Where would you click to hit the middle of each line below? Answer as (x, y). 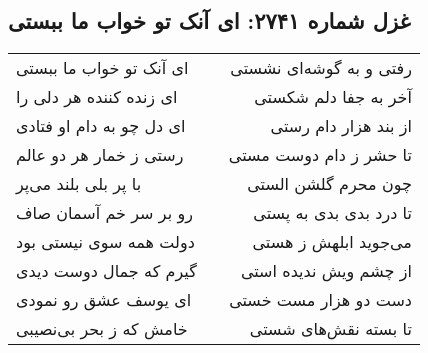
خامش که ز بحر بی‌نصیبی (102, 329)
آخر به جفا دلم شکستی (333, 97)
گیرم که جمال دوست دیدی (106, 271)
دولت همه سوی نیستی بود (105, 242)
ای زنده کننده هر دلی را (97, 97)
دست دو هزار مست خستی (320, 300)
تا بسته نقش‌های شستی (330, 329)
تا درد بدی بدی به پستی (332, 213)
